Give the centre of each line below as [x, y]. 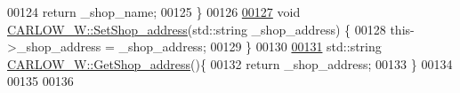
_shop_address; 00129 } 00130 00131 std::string [250, 46]
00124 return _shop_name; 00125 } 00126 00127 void [154, 12]
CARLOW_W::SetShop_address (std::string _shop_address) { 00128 [197, 29]
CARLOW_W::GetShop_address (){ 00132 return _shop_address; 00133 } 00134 [230, 63]
